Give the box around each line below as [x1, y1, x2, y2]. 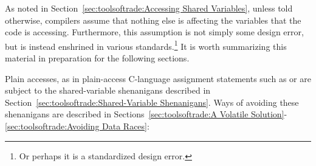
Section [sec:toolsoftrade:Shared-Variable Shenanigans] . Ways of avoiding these [5, 95, 299, 108]
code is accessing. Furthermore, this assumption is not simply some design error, [5, 26, 304, 38]
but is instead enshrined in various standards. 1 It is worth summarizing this [5, 38, 287, 52]
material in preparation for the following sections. [5, 52, 190, 64]
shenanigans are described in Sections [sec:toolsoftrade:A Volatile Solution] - [5, 108, 287, 120]
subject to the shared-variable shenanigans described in [5, 84, 211, 97]
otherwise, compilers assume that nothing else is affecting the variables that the [5, 13, 301, 26]
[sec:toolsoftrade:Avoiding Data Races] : [5, 120, 149, 132]
